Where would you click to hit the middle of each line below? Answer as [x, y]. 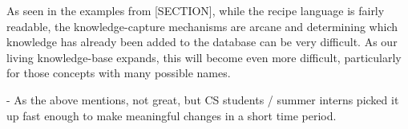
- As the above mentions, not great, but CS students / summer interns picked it [203, 99]
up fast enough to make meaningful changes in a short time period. [172, 115]
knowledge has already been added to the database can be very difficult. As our [202, 42]
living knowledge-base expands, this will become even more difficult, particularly [204, 57]
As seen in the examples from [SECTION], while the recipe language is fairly [196, 10]
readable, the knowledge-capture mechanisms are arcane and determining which [202, 26]
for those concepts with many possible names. [119, 73]
